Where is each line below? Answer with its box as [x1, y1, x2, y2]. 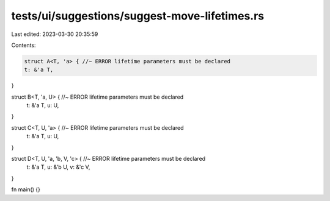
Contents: [11, 41, 36, 49]
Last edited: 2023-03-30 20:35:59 [11, 30, 98, 38]
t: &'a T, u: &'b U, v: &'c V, [26, 163, 90, 171]
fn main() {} [11, 186, 41, 193]
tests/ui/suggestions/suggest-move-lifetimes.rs [11, 9, 265, 23]
